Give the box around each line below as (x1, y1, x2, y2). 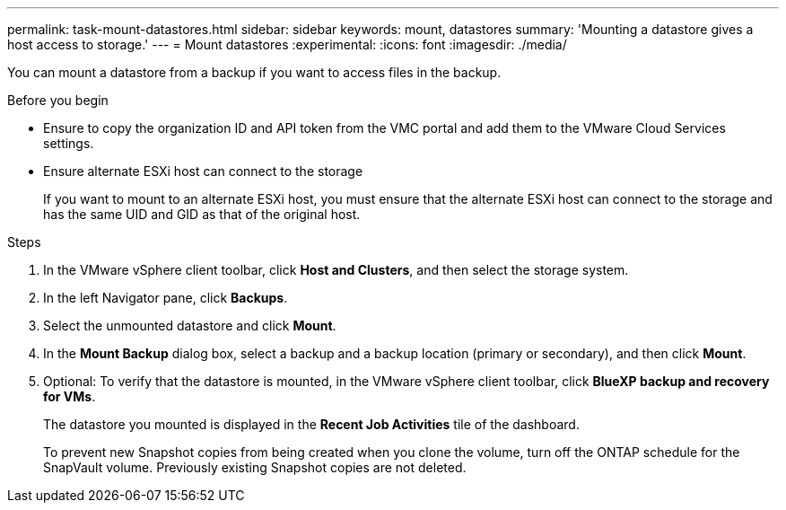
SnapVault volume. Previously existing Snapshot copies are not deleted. (43, 460, 467, 475)
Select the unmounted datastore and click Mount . (43, 318, 336, 333)
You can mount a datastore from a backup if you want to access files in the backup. (7, 65, 502, 80)
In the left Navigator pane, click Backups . (43, 290, 288, 305)
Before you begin (7, 92, 109, 108)
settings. (43, 136, 94, 151)
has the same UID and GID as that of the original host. (43, 207, 361, 222)
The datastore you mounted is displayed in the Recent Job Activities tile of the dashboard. (43, 417, 580, 432)
